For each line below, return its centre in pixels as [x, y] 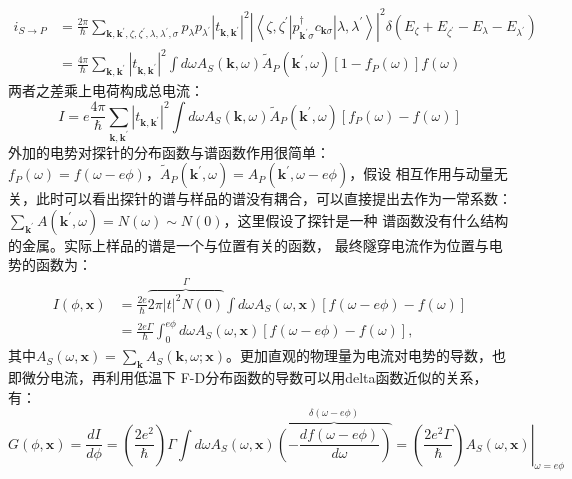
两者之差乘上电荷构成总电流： [106, 90]
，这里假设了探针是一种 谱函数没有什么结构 [366, 219]
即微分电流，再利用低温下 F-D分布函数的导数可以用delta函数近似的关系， [248, 377]
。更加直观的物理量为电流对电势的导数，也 [366, 355]
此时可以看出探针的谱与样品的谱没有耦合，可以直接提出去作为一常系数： [273, 198]
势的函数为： [50, 264]
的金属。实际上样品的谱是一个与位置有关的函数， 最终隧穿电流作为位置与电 [255, 244]
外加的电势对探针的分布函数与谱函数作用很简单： [169, 151]
